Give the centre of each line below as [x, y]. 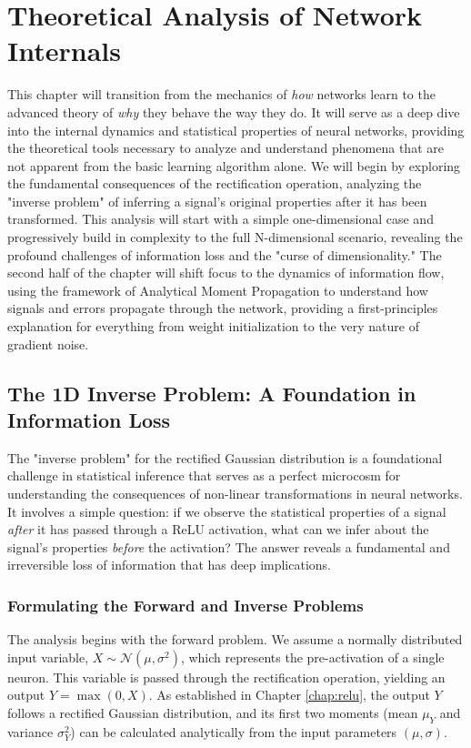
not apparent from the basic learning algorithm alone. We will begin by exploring [234, 165]
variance [30, 731]
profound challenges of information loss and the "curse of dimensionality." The [225, 254]
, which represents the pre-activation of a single [312, 657]
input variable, [48, 657]
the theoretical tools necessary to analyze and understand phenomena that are [225, 148]
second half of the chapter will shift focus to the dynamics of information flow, [226, 273]
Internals [64, 51]
